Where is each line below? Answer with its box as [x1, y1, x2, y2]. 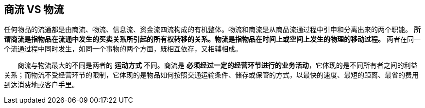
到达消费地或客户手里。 [4, 80, 79, 89]
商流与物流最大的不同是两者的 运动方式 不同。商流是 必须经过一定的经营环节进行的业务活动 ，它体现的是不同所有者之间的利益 [17, 61, 418, 70]
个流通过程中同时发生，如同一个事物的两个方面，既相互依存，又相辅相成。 [4, 45, 242, 53]
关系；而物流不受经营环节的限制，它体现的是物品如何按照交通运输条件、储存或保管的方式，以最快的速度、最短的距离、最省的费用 [4, 71, 419, 79]
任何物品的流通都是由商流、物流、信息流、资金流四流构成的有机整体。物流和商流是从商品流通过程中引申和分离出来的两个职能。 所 [4, 25, 421, 34]
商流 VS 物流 [4, 3, 64, 15]
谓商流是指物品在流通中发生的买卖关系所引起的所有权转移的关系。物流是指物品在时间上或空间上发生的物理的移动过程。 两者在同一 [4, 35, 421, 44]
